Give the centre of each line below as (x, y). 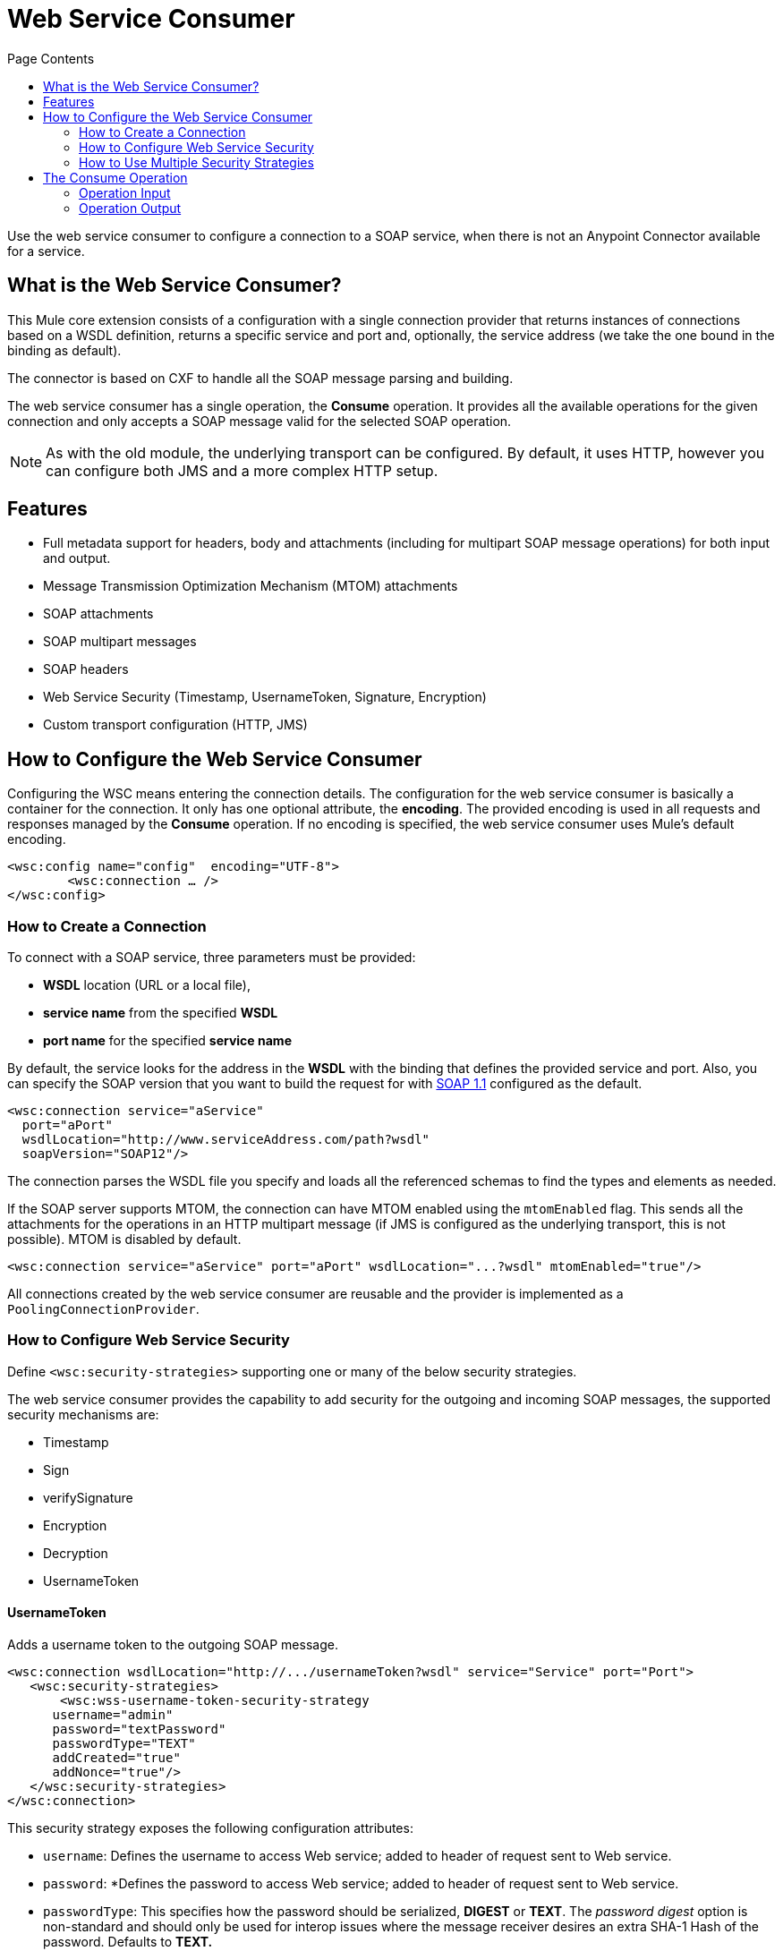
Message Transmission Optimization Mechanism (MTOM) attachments (251, 586)
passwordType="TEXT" (124, 1743)
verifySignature (88, 1497)
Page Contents (51, 58)
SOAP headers (86, 669)
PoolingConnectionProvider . (103, 1309)
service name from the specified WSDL (161, 1013)
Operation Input (125, 192)
